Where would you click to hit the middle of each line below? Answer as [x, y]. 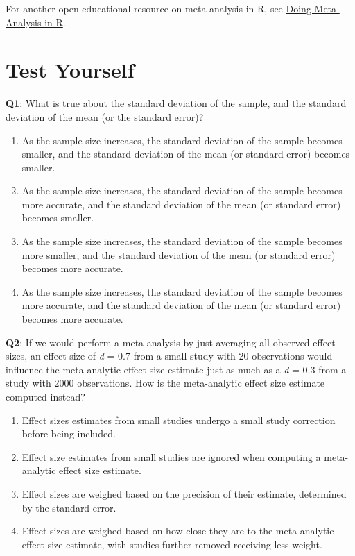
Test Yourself [70, 70]
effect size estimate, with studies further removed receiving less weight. [172, 544]
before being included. [69, 433]
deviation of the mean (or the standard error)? [105, 116]
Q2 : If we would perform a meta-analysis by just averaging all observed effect [171, 342]
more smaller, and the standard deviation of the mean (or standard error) [179, 254]
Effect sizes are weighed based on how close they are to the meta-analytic [178, 531]
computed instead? [45, 396]
